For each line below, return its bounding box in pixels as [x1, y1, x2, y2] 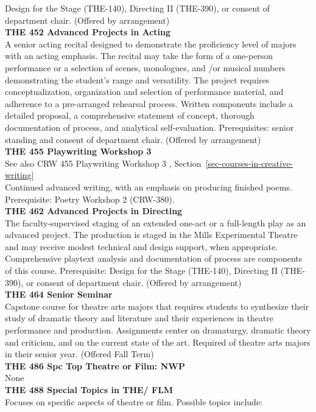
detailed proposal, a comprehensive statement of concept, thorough [5, 109, 255, 122]
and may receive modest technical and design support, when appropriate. [5, 240, 278, 253]
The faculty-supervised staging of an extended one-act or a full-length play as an [5, 216, 306, 229]
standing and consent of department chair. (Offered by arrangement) [5, 133, 261, 145]
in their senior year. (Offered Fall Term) [5, 347, 154, 360]
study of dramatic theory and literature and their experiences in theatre [5, 312, 274, 324]
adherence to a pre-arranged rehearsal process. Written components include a [5, 97, 293, 110]
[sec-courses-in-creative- [205, 156, 293, 169]
